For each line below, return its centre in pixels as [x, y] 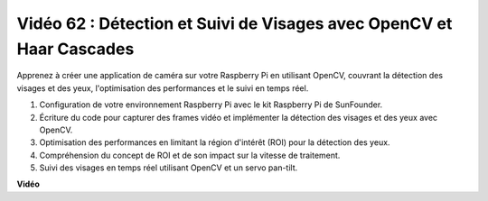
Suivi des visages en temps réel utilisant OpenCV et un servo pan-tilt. [169, 168]
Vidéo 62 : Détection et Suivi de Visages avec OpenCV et [235, 23]
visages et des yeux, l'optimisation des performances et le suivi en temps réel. [163, 88]
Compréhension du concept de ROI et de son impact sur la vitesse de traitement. [190, 155]
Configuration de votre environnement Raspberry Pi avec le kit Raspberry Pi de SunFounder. [211, 105]
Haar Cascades [75, 49]
